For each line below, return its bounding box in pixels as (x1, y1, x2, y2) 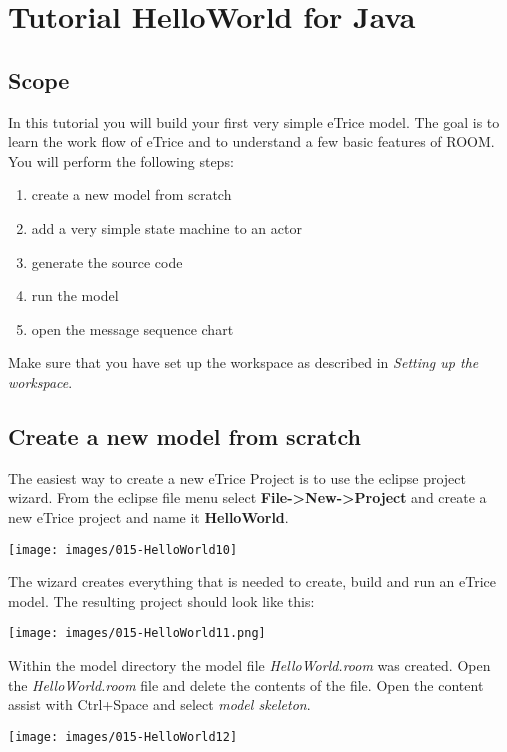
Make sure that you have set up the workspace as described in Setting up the (8, 352, 479, 373)
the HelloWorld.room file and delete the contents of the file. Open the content (8, 674, 484, 695)
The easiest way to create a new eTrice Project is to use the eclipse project (8, 467, 466, 488)
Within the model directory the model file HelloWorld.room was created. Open (8, 655, 491, 675)
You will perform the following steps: (8, 150, 234, 171)
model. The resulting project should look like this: (8, 590, 315, 611)
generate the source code (31, 251, 183, 272)
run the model (31, 285, 119, 306)
